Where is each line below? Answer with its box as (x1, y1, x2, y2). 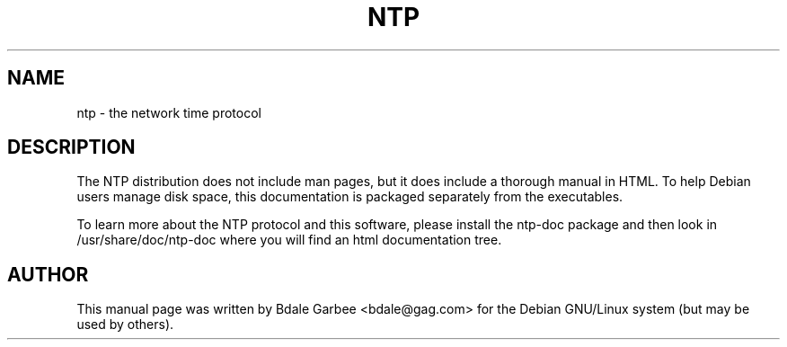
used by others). (76, 316, 174, 333)
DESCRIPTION (7, 136, 136, 159)
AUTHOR (7, 262, 89, 286)
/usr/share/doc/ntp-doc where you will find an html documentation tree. (76, 232, 502, 248)
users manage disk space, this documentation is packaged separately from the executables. (76, 189, 623, 205)
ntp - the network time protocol (76, 104, 261, 120)
